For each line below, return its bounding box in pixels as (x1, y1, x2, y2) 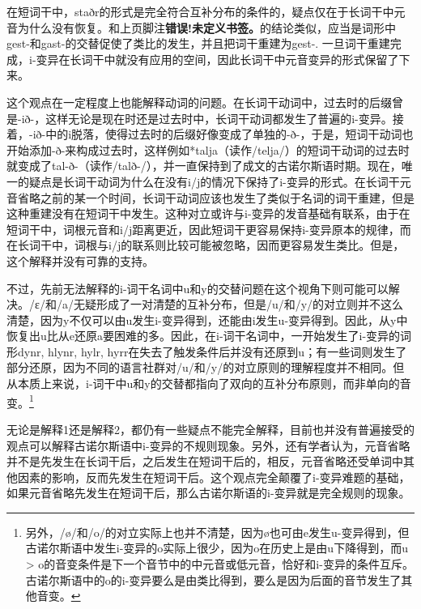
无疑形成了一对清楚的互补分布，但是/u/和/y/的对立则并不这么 (73, 296, 404, 313)
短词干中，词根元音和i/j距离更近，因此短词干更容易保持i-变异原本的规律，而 (6, 220, 411, 237)
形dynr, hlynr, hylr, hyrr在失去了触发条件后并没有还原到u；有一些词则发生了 (6, 343, 407, 360)
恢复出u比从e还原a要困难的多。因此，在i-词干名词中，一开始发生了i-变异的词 (6, 327, 412, 344)
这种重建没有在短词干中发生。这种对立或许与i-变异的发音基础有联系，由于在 (6, 205, 410, 222)
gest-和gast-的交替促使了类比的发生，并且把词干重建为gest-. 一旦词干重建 (6, 35, 390, 52)
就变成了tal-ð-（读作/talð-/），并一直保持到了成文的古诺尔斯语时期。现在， (6, 157, 402, 174)
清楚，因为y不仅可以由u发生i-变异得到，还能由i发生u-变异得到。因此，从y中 (6, 311, 408, 328)
